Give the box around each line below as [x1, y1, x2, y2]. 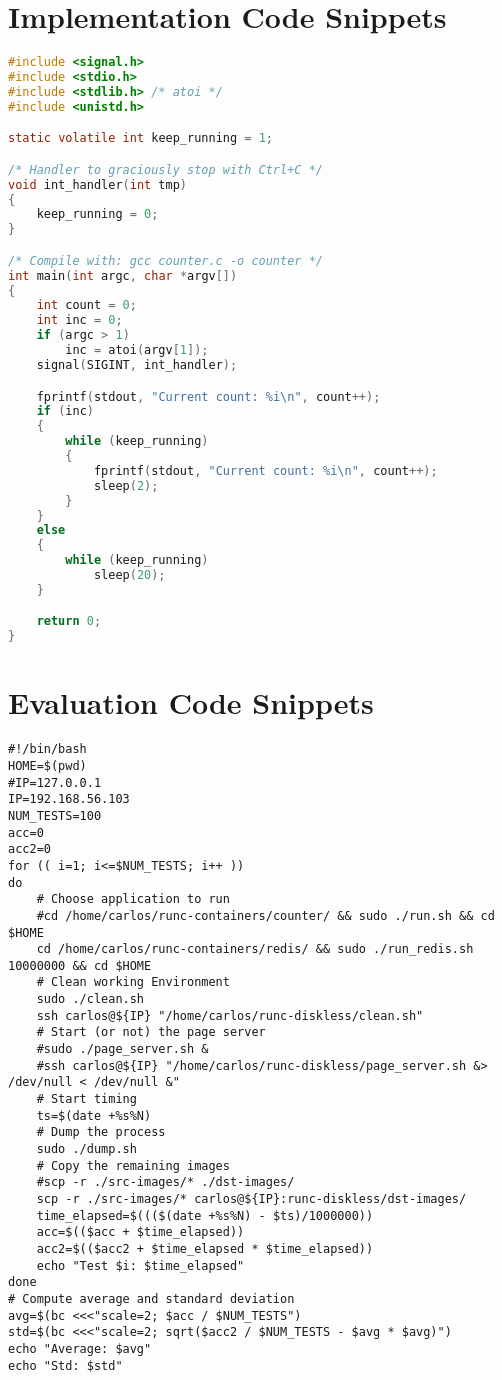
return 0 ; [36, 614, 102, 629]
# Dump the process [36, 1125, 166, 1140]
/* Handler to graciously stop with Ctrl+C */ [8, 162, 323, 177]
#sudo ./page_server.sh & [36, 1042, 209, 1057]
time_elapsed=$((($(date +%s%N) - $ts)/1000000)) [36, 1208, 374, 1223]
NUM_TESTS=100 [8, 808, 102, 823]
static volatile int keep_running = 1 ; [8, 131, 273, 146]
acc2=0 [8, 842, 51, 857]
